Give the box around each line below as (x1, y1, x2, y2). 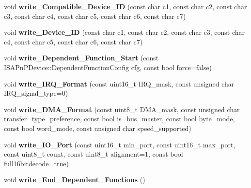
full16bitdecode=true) (4, 158, 69, 168)
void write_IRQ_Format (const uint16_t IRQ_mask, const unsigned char (4, 78, 235, 88)
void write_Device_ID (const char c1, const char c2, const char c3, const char (4, 27, 245, 37)
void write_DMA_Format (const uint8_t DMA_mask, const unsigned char (4, 104, 240, 114)
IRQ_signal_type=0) (4, 88, 68, 98)
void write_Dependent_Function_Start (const (4, 53, 159, 63)
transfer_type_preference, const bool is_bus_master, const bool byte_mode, (4, 114, 235, 124)
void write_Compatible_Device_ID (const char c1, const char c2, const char (4, 1, 247, 11)
